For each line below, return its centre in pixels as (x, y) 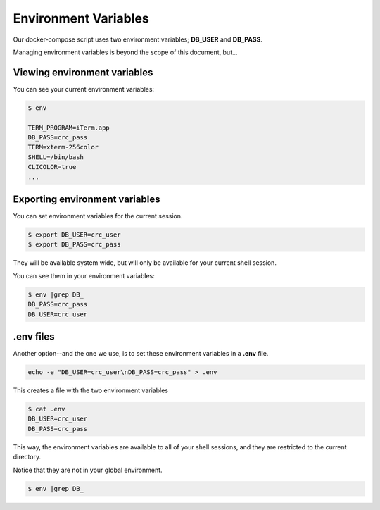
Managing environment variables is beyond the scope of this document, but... (126, 52)
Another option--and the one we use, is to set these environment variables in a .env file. (141, 354)
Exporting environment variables (87, 199)
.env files (34, 336)
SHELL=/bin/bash (56, 157)
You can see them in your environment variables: (84, 275)
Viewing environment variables (83, 72)
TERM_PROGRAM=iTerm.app (69, 127)
